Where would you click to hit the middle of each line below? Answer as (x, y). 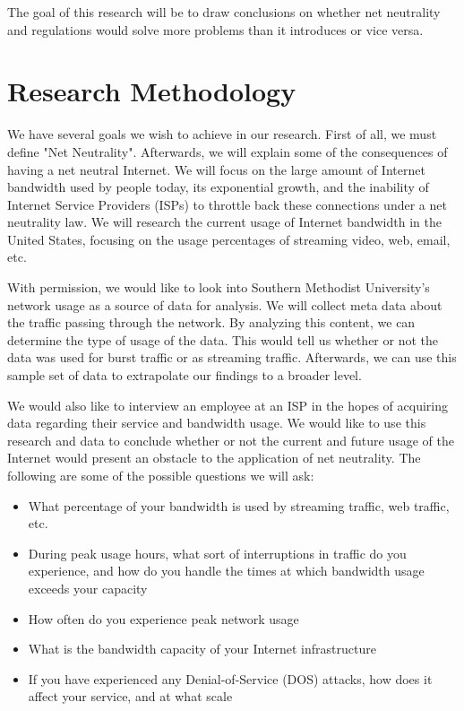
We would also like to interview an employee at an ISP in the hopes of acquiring (228, 405)
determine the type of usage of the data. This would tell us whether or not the (223, 339)
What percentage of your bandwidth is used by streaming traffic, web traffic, (239, 505)
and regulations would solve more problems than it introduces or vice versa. (215, 29)
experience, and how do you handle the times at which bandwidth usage (226, 571)
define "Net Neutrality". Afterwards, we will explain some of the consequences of (228, 151)
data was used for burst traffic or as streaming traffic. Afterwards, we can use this (232, 357)
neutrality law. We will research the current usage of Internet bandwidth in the (224, 222)
